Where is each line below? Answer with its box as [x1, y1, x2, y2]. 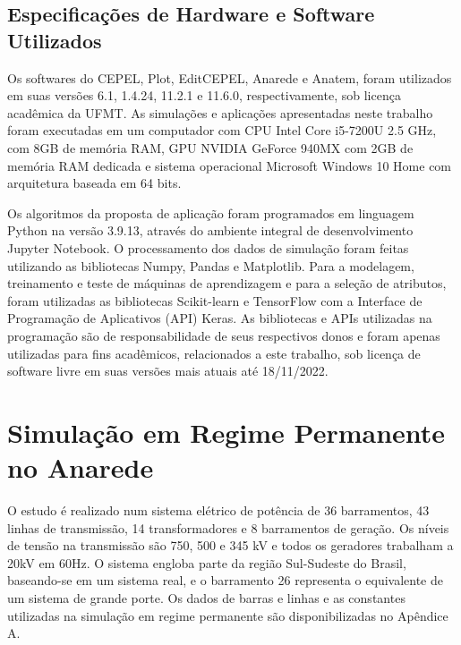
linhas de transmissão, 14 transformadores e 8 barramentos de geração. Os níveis [7, 518, 449, 537]
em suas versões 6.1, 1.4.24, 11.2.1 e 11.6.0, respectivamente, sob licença [7, 86, 401, 105]
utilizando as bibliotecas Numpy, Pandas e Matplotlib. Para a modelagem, [7, 256, 414, 275]
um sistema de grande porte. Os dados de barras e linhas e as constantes [7, 588, 406, 607]
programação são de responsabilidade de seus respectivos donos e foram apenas [7, 326, 440, 344]
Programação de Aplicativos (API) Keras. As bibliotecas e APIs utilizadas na [7, 309, 432, 327]
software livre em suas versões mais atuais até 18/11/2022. [7, 361, 329, 380]
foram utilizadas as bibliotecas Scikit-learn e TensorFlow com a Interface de [7, 291, 423, 310]
